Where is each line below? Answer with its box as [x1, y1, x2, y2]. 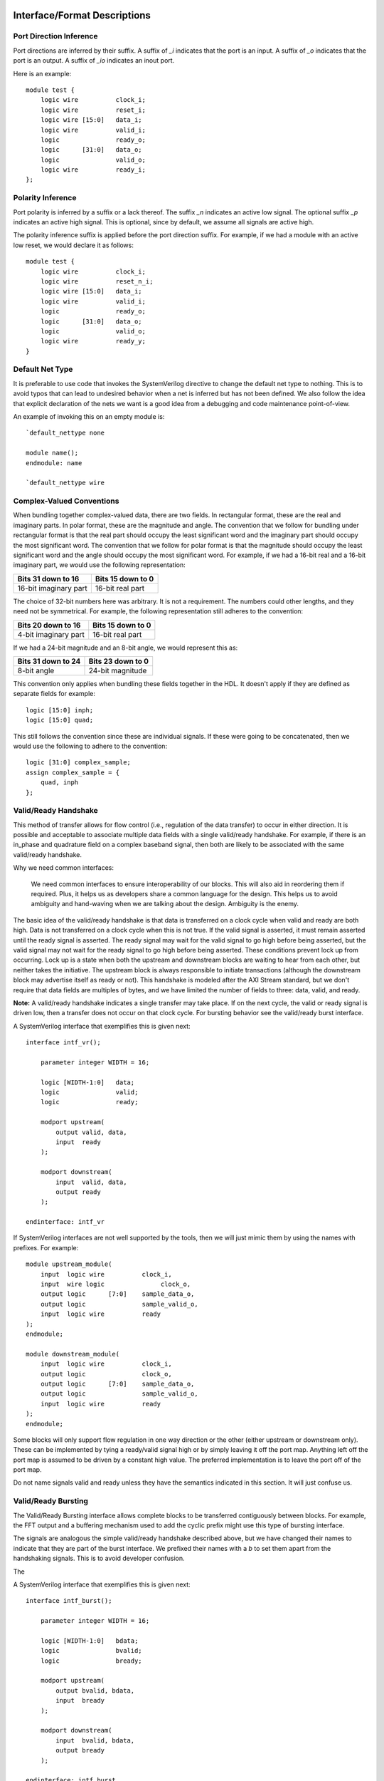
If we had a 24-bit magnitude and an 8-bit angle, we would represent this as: [13, 643, 238, 652]
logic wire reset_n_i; [40, 277, 154, 285]
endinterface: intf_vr [26, 1218, 105, 1226]
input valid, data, [55, 1178, 127, 1186]
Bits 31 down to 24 [17, 656, 81, 666]
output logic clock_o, [40, 1370, 172, 1378]
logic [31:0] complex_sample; [26, 759, 132, 767]
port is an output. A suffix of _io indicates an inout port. [13, 56, 175, 65]
